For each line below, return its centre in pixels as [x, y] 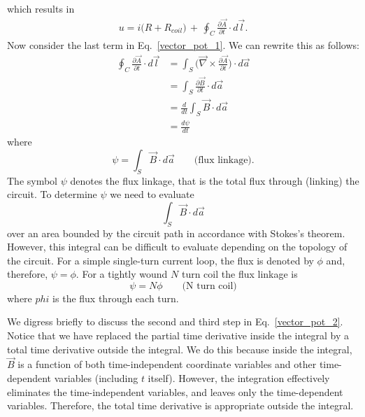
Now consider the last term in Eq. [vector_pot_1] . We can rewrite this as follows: [183, 44]
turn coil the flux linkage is [239, 274]
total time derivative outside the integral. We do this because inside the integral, [180, 349]
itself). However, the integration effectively [239, 378]
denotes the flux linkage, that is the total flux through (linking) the [215, 180]
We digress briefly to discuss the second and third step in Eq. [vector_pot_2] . [175, 321]
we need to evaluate [152, 194]
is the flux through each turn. [116, 298]
